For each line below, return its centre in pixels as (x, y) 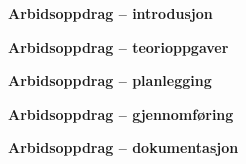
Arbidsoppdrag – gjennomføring (121, 113)
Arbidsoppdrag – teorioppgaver (118, 46)
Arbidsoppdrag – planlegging (110, 80)
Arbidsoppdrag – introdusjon (110, 13)
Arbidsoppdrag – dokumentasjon (123, 147)
